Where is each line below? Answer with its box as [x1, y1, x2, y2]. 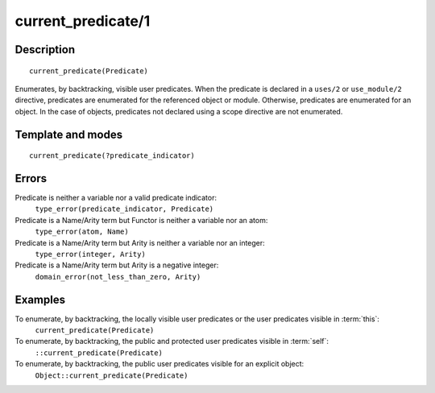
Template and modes [14, 127, 123, 141]
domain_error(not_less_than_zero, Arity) [35, 272, 201, 281]
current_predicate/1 [14, 12, 151, 30]
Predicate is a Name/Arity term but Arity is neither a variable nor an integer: [14, 238, 265, 247]
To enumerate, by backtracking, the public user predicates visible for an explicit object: [14, 359, 304, 369]
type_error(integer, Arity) [35, 250, 147, 259]
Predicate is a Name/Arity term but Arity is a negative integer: [14, 260, 219, 270]
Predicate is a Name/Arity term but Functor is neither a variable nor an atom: [14, 215, 268, 225]
